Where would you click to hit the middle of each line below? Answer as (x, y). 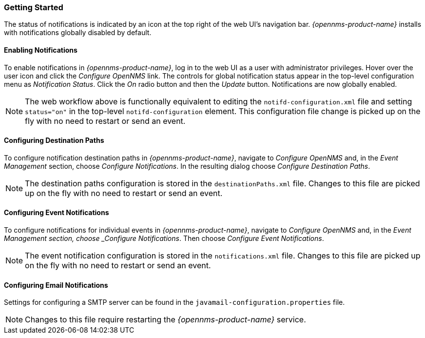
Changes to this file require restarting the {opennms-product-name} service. (165, 320)
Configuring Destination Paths (54, 140)
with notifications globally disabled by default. (78, 33)
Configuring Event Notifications (57, 213)
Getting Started (34, 7)
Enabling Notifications (41, 50)
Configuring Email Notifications (56, 285)
